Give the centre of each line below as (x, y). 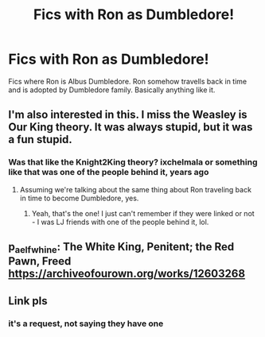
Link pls (28, 301)
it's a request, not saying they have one (86, 323)
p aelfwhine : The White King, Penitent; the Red (121, 248)
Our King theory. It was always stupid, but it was (131, 128)
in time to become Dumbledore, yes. (79, 198)
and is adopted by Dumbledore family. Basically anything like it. (112, 90)
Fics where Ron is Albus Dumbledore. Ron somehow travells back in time (128, 81)
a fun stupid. (41, 139)
